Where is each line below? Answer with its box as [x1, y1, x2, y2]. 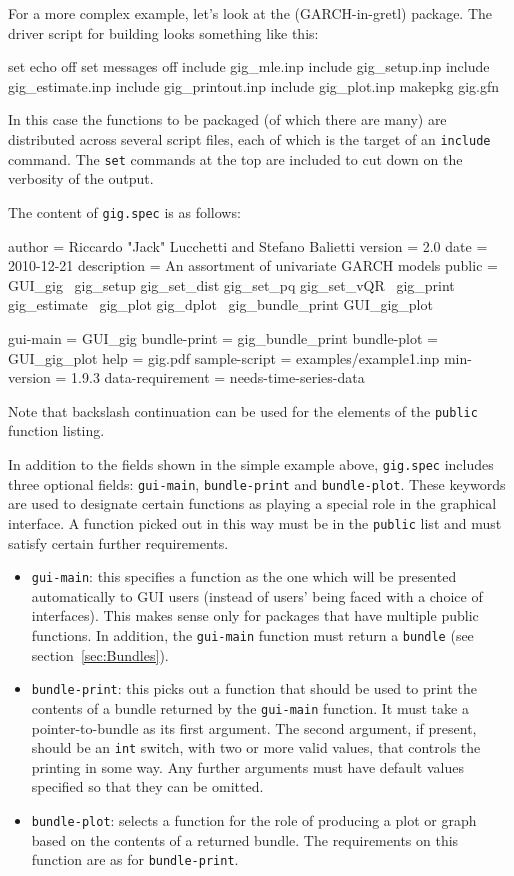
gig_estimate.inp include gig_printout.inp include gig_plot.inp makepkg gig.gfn [8, 75, 499, 96]
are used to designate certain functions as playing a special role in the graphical [8, 493, 497, 514]
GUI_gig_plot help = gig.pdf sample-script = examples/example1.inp [8, 347, 440, 368]
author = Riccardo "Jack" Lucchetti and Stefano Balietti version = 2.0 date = [8, 235, 488, 256]
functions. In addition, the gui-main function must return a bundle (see [31, 624, 474, 645]
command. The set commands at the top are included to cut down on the [8, 148, 463, 169]
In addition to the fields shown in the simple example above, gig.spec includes [8, 453, 494, 474]
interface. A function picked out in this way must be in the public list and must [8, 512, 502, 533]
